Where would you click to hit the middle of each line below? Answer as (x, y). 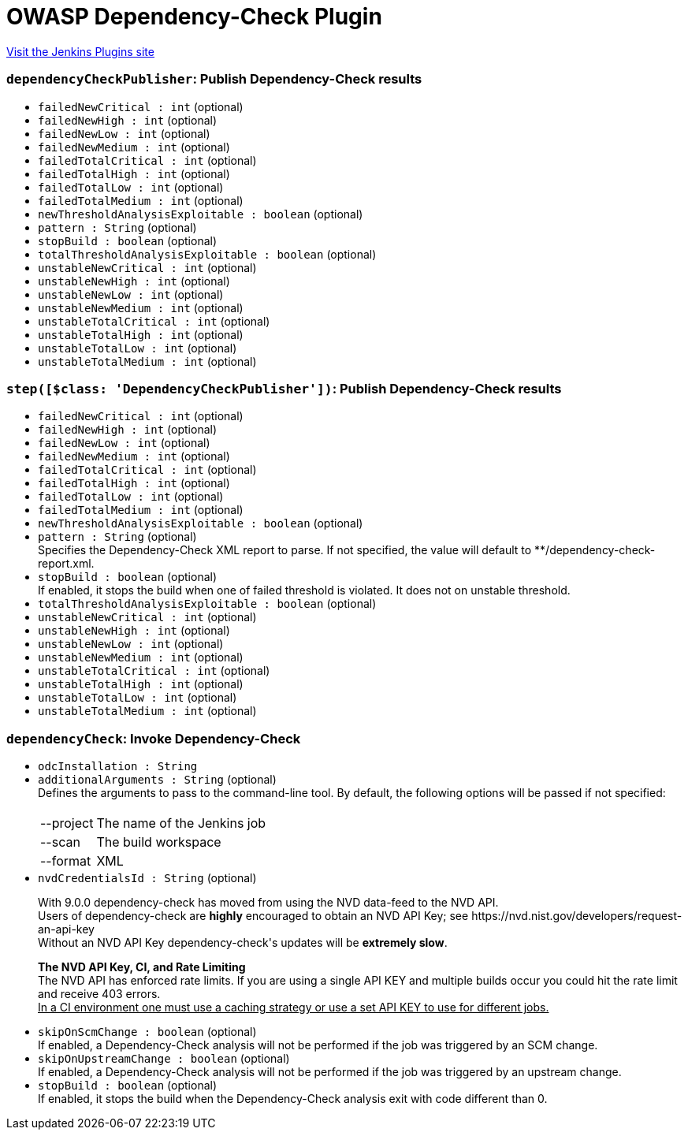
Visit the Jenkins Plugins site (80, 51)
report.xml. (66, 564)
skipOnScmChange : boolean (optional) (147, 1032)
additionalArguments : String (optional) (157, 779)
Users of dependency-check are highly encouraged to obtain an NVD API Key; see (253, 916)
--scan (60, 842)
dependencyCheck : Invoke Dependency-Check (154, 738)
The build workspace (159, 842)
